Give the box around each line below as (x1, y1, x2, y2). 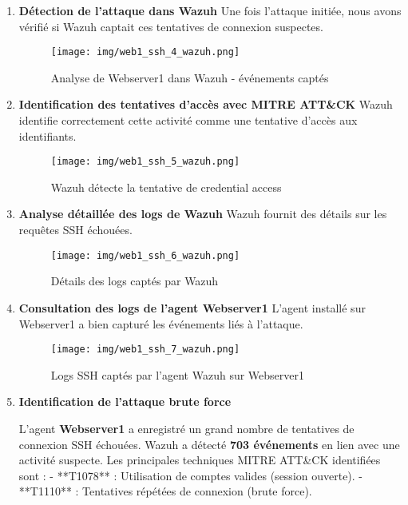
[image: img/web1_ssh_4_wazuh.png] (50, 46, 240, 58)
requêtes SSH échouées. (18, 221, 133, 238)
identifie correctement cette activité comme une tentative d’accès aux (18, 112, 358, 129)
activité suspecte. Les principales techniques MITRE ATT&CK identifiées (18, 451, 381, 468)
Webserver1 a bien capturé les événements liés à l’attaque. (18, 315, 303, 332)
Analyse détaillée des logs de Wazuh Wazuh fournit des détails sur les (18, 205, 387, 222)
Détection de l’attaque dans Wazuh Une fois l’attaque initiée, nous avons (18, 2, 402, 18)
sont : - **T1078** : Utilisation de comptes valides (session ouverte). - (18, 467, 363, 483)
